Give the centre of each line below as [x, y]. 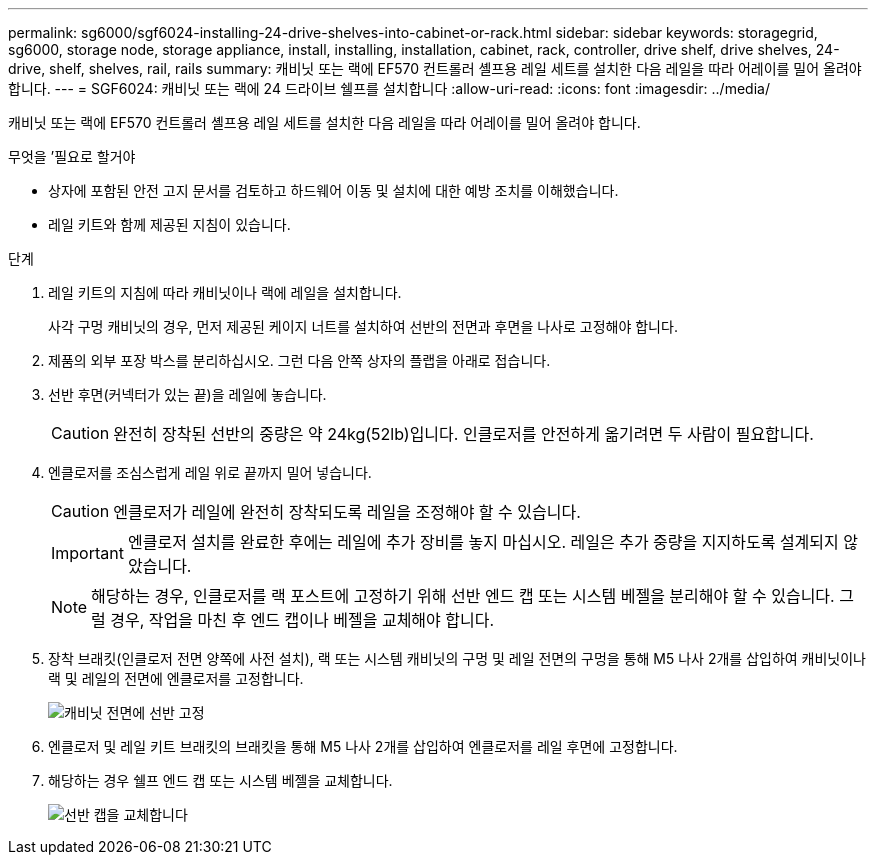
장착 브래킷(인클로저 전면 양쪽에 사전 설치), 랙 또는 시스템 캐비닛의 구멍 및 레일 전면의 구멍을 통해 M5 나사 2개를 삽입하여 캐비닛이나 [457, 658]
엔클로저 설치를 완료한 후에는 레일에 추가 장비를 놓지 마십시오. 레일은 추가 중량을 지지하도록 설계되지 [483, 542]
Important [87, 553]
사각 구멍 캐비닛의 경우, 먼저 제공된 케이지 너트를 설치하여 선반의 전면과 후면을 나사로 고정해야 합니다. [363, 326]
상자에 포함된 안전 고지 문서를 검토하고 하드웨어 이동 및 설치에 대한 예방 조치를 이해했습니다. [333, 190]
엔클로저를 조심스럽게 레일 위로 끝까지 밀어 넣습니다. [210, 472]
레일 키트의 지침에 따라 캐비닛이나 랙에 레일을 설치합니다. [225, 292]
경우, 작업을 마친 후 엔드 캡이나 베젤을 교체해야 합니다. [302, 620]
